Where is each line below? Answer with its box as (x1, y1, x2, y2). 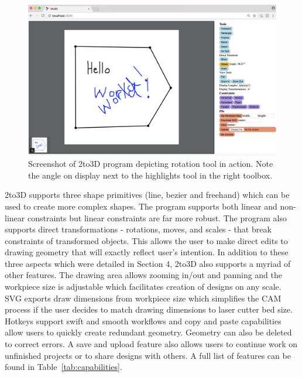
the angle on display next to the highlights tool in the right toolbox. (28, 169, 273, 181)
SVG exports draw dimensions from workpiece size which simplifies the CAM (5, 292, 282, 304)
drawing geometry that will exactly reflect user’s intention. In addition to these (5, 246, 289, 258)
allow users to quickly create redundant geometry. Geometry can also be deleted (5, 326, 292, 338)
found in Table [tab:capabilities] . (5, 361, 122, 373)
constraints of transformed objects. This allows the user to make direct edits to (5, 234, 288, 246)
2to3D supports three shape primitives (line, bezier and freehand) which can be (5, 188, 290, 201)
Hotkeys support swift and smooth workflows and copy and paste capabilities (5, 314, 282, 327)
